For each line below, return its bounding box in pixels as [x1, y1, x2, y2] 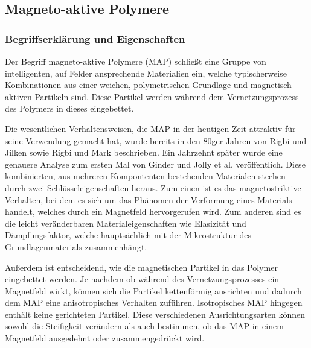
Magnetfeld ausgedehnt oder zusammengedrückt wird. [5, 332, 205, 344]
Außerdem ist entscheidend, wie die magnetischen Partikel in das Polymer [5, 261, 278, 273]
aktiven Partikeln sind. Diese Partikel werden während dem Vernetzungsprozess [5, 90, 299, 103]
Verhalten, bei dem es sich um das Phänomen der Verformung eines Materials [5, 193, 292, 206]
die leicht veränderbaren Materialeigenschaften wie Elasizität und [5, 217, 246, 229]
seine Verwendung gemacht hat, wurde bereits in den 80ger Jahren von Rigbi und [5, 134, 307, 147]
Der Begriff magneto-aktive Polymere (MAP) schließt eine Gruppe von [5, 55, 266, 67]
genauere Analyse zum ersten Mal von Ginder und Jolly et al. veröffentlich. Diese [5, 157, 306, 170]
